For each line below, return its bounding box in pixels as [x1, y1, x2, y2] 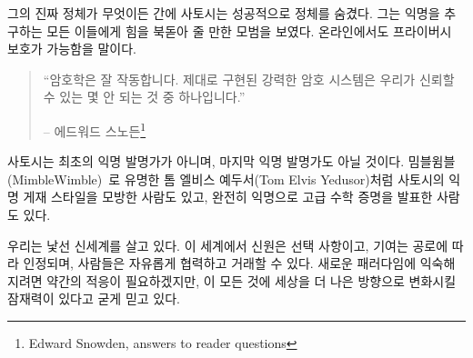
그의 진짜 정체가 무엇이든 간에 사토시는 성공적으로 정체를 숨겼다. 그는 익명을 [7, 4, 440, 22]
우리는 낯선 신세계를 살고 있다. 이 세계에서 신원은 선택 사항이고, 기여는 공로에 [7, 235, 448, 254]
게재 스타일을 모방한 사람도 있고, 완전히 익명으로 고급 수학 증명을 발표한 [23, 187, 433, 206]
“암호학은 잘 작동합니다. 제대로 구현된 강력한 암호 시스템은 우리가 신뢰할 [43, 69, 455, 88]
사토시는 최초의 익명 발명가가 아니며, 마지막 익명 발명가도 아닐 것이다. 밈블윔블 [7, 152, 456, 171]
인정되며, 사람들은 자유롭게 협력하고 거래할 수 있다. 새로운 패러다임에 [23, 254, 417, 273]
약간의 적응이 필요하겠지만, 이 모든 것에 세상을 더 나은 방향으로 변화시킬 [46, 271, 457, 290]
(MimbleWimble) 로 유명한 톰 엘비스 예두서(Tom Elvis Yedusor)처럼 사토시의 [7, 169, 445, 188]
